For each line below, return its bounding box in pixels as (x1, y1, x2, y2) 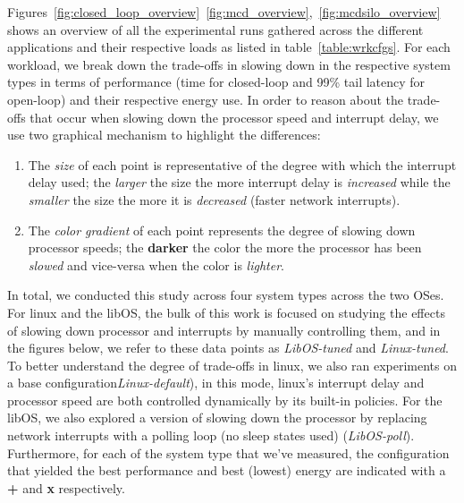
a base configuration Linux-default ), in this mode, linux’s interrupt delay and (7, 373, 425, 392)
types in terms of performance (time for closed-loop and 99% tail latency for (7, 72, 426, 91)
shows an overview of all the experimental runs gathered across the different (7, 20, 424, 38)
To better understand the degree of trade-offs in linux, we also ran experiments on (7, 355, 457, 374)
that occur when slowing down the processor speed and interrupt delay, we (30, 107, 439, 126)
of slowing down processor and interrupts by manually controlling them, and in (7, 320, 441, 339)
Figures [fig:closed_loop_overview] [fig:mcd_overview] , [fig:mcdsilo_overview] (7, 3, 441, 21)
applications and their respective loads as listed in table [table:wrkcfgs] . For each (7, 38, 451, 56)
